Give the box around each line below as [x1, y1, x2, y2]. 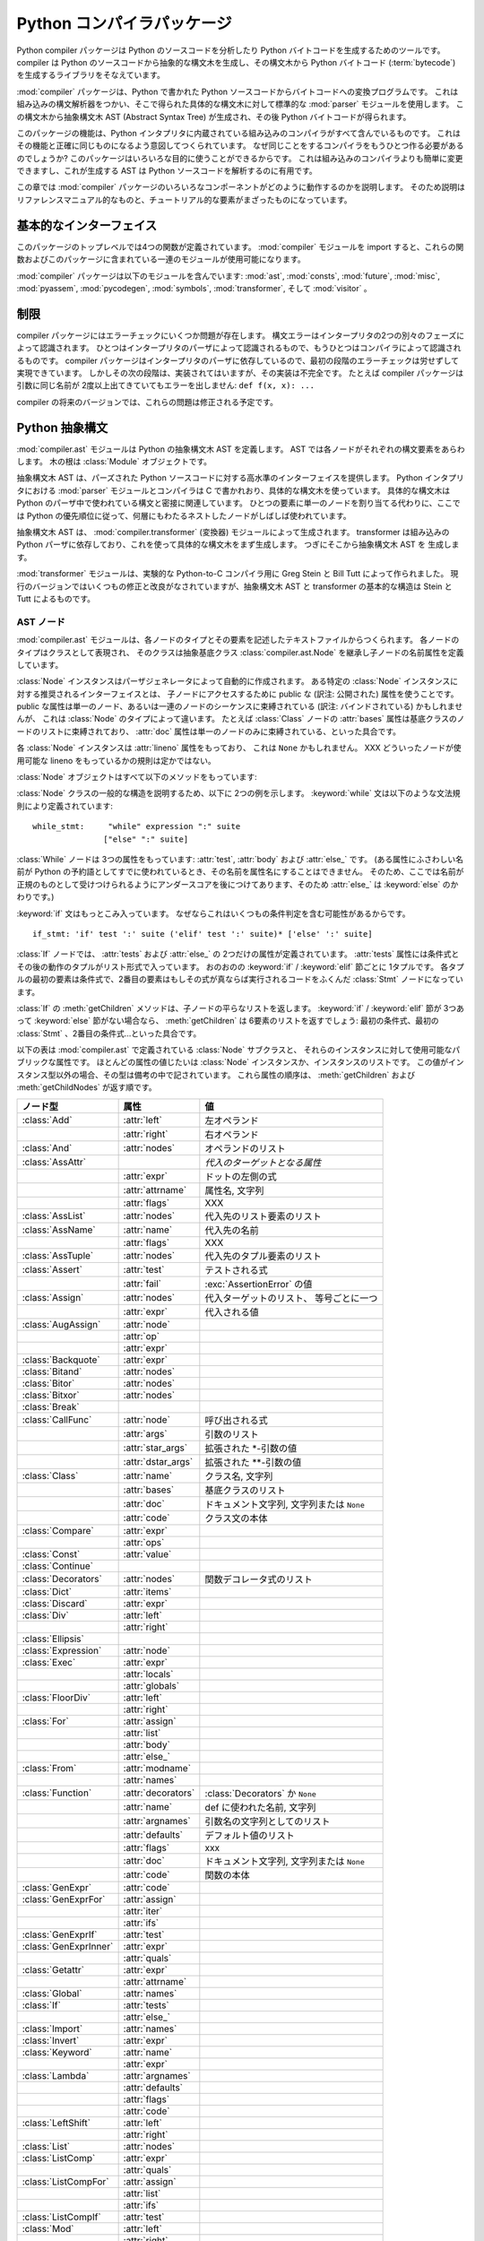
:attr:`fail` [123, 1277, 161, 1290]
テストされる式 [204, 1264, 268, 1276]
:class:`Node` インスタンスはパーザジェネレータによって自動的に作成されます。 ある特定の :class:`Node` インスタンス [16, 676, 451, 687]
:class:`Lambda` [22, 2069, 90, 2081]
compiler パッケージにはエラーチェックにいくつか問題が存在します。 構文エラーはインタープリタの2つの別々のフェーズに [16, 330, 465, 341]
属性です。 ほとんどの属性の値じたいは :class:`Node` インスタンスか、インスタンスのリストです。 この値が [55, 1057, 448, 1068]
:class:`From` [22, 1761, 77, 1774]
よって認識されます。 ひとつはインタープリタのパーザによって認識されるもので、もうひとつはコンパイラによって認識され [16, 342, 462, 353]
